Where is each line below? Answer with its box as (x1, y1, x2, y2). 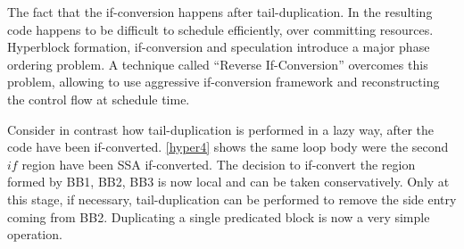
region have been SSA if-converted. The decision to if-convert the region (21, 154, 416, 173)
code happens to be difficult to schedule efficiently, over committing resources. (7, 20, 434, 38)
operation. (7, 225, 62, 244)
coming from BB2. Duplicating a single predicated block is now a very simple (7, 207, 430, 226)
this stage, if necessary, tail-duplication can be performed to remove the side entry (7, 189, 457, 208)
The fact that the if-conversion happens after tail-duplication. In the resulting (7, 3, 433, 21)
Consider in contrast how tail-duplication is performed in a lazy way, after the (7, 120, 435, 138)
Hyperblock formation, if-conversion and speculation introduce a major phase (7, 37, 430, 56)
